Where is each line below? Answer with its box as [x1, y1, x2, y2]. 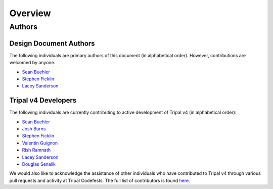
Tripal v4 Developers [9, 96, 77, 105]
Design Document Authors [9, 39, 96, 48]
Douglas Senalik [22, 161, 56, 167]
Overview [9, 8, 51, 19]
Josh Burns [22, 125, 46, 131]
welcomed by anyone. [9, 60, 56, 66]
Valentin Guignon [22, 139, 58, 146]
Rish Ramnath [22, 147, 51, 153]
